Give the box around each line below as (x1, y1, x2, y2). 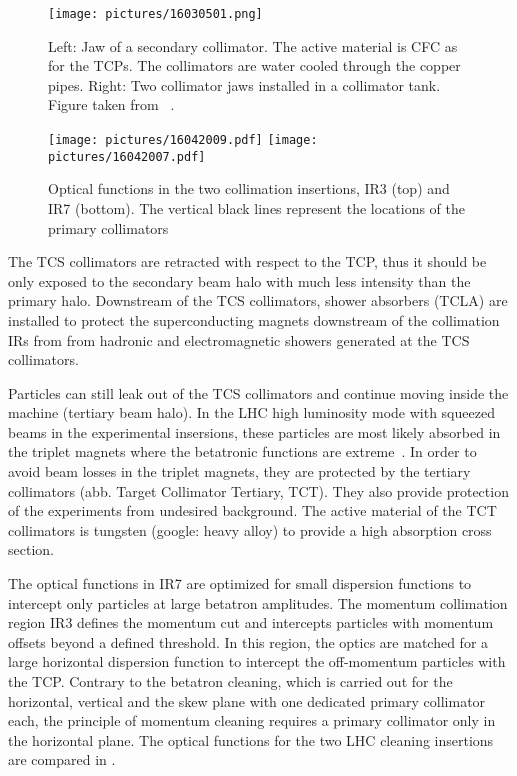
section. (8, 539, 54, 560)
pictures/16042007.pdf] (48, 149, 206, 164)
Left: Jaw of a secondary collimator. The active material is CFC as (48, 35, 458, 56)
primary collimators (48, 217, 169, 238)
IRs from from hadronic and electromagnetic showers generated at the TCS (8, 329, 470, 350)
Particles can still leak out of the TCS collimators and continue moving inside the (8, 382, 509, 403)
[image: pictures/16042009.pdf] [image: (48, 133, 318, 148)
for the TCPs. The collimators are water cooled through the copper (48, 55, 461, 76)
